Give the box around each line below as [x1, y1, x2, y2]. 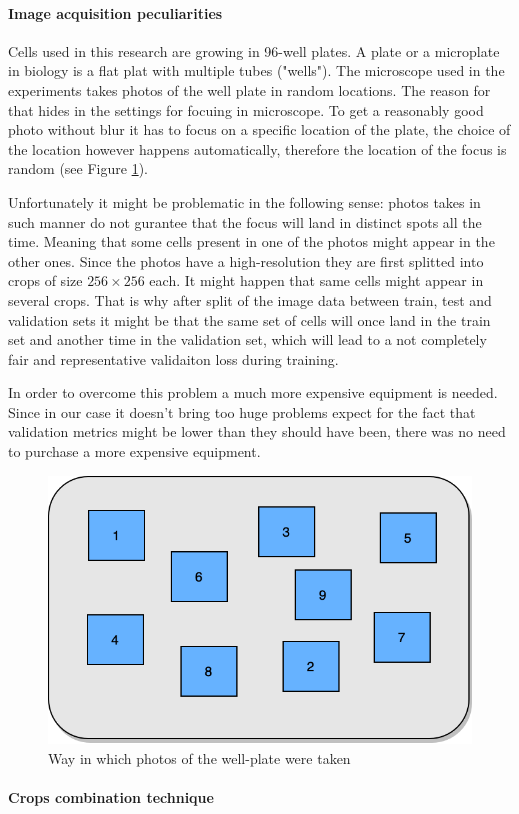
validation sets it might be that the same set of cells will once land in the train [8, 309, 491, 330]
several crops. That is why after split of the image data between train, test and [8, 289, 492, 310]
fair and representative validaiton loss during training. [8, 348, 339, 369]
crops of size [8, 270, 83, 291]
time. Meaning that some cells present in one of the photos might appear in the [8, 231, 495, 252]
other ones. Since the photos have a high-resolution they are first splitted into [8, 250, 484, 271]
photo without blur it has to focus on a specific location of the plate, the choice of [8, 119, 511, 140]
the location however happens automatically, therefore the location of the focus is [8, 138, 507, 159]
